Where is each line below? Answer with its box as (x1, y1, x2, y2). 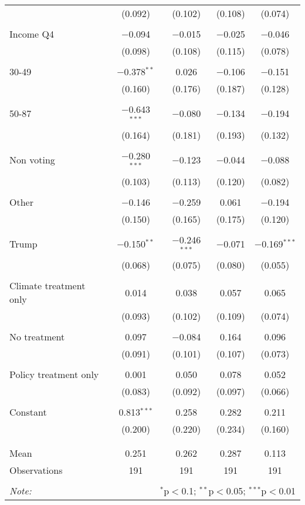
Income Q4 (9, 27, 54, 41)
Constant (9, 405, 47, 419)
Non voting (9, 153, 55, 167)
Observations (9, 463, 63, 477)
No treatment (9, 330, 65, 344)
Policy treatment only (9, 367, 99, 382)
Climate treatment (9, 279, 86, 293)
